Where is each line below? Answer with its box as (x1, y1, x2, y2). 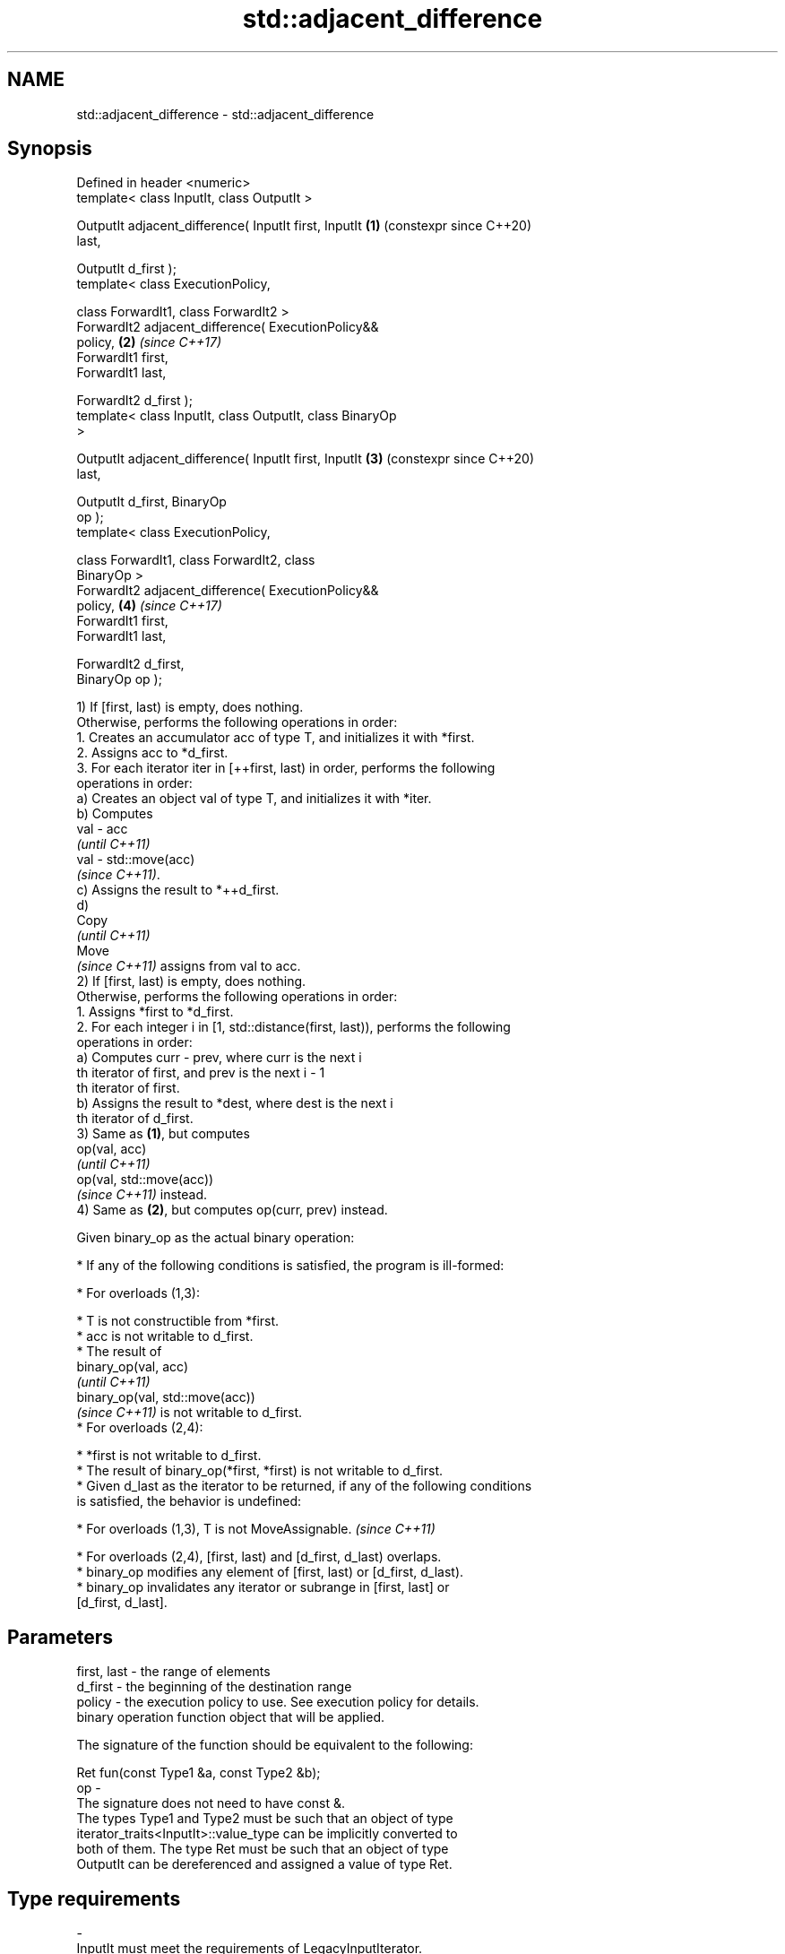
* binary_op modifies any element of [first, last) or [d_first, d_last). (76, 1564, 464, 1580)
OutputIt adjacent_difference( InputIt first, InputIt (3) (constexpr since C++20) (76, 451, 534, 467)
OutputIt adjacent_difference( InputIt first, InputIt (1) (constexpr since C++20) (76, 218, 531, 234)
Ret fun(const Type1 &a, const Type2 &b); (76, 1765, 321, 1781)
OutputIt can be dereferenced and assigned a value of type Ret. (76, 1856, 453, 1872)
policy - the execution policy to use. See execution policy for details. (76, 1694, 479, 1710)
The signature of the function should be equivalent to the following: (76, 1737, 473, 1753)
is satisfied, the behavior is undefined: (76, 1493, 302, 1509)
